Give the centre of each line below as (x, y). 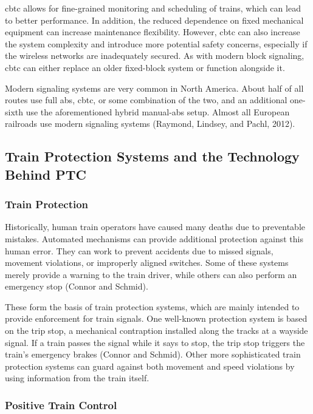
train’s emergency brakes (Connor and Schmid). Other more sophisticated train (153, 354)
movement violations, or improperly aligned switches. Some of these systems (147, 263)
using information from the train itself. (77, 378)
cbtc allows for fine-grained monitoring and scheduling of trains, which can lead (153, 8)
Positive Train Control (61, 405)
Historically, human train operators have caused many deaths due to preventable (155, 227)
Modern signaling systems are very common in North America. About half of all (154, 88)
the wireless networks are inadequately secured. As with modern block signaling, (155, 56)
